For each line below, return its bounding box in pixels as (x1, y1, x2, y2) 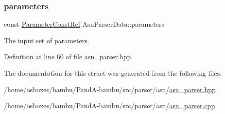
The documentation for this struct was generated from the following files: (4, 68, 222, 78)
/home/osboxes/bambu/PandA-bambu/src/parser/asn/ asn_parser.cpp (4, 100, 215, 111)
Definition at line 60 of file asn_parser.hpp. (4, 51, 133, 62)
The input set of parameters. (4, 35, 89, 45)
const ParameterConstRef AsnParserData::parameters (4, 19, 165, 29)
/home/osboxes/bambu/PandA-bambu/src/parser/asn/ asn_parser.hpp (4, 84, 216, 94)
